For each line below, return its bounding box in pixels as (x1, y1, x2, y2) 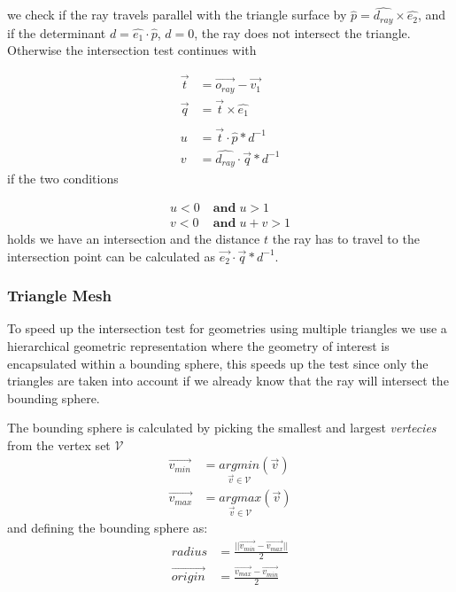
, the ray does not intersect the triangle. (194, 23, 411, 42)
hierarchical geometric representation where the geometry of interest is (7, 336, 390, 354)
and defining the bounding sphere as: (7, 518, 208, 537)
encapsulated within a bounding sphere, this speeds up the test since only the (7, 354, 429, 372)
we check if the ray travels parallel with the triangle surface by (7, 5, 347, 24)
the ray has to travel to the (272, 229, 420, 247)
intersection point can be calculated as (7, 246, 216, 265)
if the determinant (7, 23, 106, 42)
